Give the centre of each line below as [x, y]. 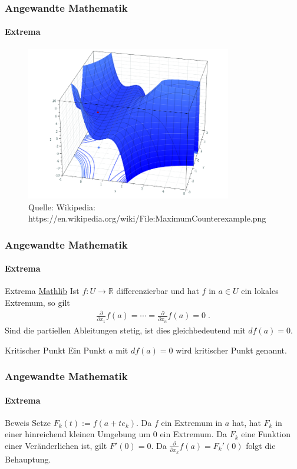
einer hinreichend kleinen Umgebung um [78, 434]
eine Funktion [266, 434]
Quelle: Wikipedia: [62, 207]
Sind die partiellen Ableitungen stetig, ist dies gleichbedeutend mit [125, 330]
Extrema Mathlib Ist [42, 291]
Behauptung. [28, 459]
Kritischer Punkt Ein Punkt [55, 350]
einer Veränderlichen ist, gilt [56, 445]
